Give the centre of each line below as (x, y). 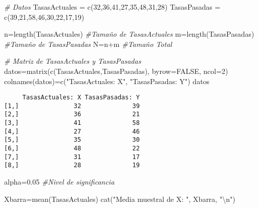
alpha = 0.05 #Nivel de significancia (59, 182)
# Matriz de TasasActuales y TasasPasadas (73, 61)
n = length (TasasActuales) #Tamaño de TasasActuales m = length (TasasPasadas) (129, 34)
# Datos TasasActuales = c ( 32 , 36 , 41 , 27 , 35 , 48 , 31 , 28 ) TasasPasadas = (112, 7)
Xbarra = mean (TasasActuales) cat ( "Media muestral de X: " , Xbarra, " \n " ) (120, 199)
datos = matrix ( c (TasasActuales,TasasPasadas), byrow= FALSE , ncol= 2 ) (116, 71)
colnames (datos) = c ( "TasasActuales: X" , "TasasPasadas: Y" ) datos (107, 81)
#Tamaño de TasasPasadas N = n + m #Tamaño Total (88, 44)
